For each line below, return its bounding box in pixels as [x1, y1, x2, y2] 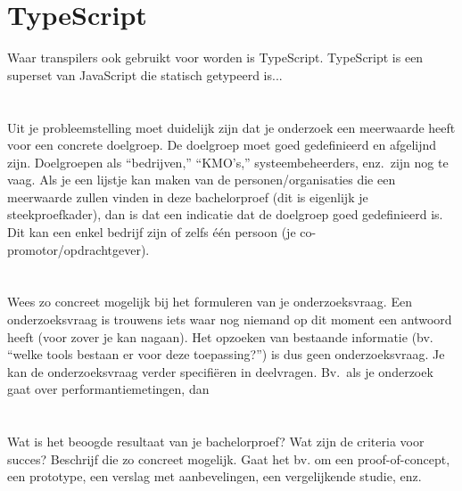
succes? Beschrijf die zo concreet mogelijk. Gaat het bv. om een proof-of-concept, [7, 449, 450, 468]
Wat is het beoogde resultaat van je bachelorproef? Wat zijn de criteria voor [7, 432, 425, 451]
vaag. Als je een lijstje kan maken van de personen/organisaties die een [7, 170, 396, 189]
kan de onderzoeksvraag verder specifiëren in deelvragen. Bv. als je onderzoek [7, 362, 433, 381]
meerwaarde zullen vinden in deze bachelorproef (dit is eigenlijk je [7, 187, 368, 206]
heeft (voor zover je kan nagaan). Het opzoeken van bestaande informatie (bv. [7, 327, 433, 346]
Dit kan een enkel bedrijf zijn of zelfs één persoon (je [7, 223, 296, 241]
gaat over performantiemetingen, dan [7, 380, 210, 398]
